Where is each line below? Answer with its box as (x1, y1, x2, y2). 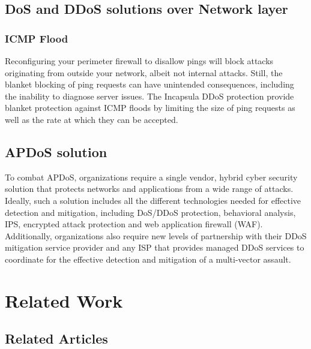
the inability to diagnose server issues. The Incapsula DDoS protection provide (5, 89, 294, 102)
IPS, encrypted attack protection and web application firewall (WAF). (5, 218, 263, 230)
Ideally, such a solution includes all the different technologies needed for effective (5, 194, 301, 206)
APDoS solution (5, 142, 107, 161)
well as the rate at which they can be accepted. (5, 113, 178, 125)
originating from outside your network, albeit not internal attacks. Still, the (5, 66, 283, 79)
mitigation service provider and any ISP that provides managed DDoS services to (5, 241, 304, 254)
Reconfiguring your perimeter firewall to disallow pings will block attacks (5, 55, 274, 67)
